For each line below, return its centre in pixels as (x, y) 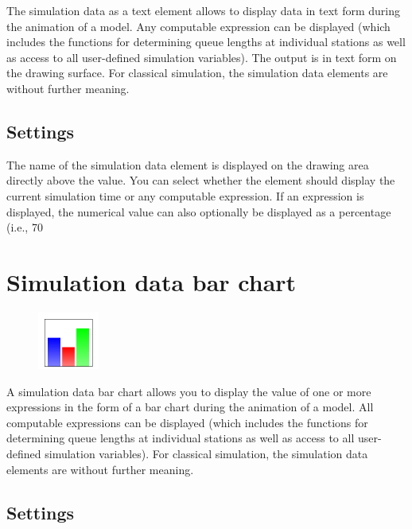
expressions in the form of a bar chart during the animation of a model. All (190, 407)
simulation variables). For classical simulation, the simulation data (206, 454)
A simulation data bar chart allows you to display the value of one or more (189, 391)
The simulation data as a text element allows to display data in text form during (204, 10)
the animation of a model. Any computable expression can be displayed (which (198, 26)
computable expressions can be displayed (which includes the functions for (187, 422)
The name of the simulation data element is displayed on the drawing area (188, 164)
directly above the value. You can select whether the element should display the (201, 180)
